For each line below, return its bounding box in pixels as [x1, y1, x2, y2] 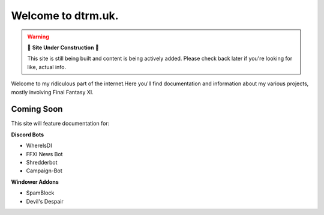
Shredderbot [26, 159, 58, 166]
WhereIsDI [26, 142, 52, 150]
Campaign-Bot [26, 167, 62, 174]
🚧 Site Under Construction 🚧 [27, 44, 99, 51]
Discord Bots [11, 131, 44, 138]
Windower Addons [11, 178, 59, 186]
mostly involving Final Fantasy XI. [11, 88, 94, 95]
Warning [27, 33, 49, 40]
